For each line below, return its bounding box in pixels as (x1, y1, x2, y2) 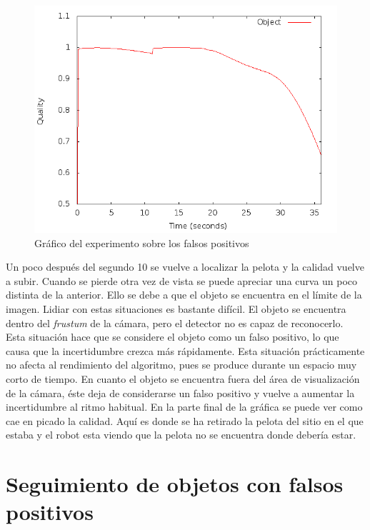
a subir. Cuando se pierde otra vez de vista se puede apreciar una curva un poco (6, 273, 358, 288)
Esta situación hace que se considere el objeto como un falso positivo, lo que (6, 329, 339, 344)
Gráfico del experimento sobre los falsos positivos (34, 235, 249, 250)
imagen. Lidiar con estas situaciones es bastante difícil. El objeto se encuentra (6, 301, 346, 316)
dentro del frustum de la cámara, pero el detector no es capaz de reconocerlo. (6, 315, 344, 330)
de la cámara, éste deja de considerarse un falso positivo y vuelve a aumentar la (6, 385, 355, 400)
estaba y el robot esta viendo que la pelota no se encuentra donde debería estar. (6, 427, 356, 442)
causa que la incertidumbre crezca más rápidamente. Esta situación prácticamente (6, 343, 365, 358)
